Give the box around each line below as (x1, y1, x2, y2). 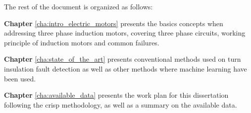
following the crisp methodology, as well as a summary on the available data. (4, 99, 237, 110)
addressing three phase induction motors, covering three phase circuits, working (4, 28, 246, 38)
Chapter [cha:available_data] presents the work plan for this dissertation (4, 90, 229, 100)
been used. (4, 73, 36, 83)
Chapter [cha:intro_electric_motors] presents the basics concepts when (4, 18, 223, 28)
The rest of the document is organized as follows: (4, 1, 153, 11)
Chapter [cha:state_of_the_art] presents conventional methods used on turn (4, 54, 241, 64)
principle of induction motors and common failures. (4, 37, 159, 47)
